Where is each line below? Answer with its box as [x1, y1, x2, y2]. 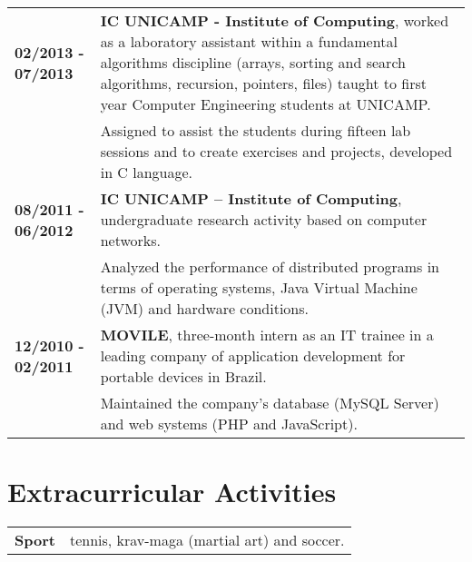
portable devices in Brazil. [100, 366, 267, 387]
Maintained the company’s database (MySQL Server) [100, 392, 439, 413]
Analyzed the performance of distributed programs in [100, 256, 440, 277]
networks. [100, 230, 162, 251]
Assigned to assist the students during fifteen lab [100, 120, 411, 141]
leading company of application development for [100, 345, 406, 366]
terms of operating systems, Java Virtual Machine [100, 277, 418, 298]
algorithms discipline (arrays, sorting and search [100, 52, 406, 73]
